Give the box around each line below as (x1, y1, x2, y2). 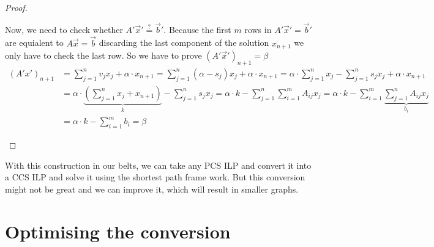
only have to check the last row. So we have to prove (5, 49, 202, 62)
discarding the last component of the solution (99, 36, 269, 49)
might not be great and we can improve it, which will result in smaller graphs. (5, 182, 299, 195)
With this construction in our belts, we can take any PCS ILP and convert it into (5, 158, 312, 171)
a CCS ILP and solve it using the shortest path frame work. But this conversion (5, 171, 305, 183)
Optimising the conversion (5, 218, 231, 243)
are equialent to (5, 36, 64, 49)
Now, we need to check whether (5, 23, 123, 35)
